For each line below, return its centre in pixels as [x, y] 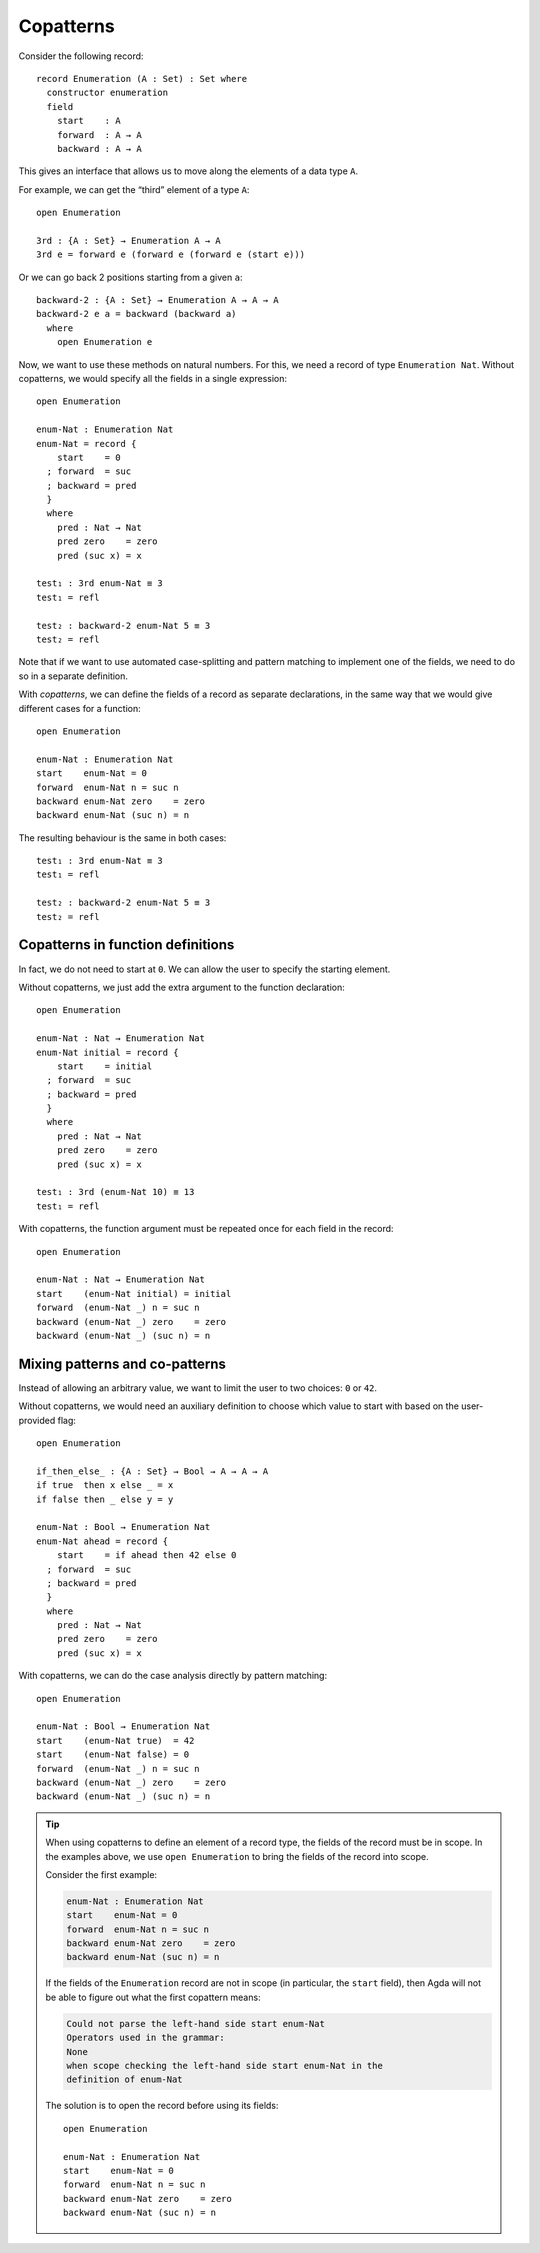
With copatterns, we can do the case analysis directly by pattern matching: [173, 1676]
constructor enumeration [107, 93]
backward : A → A [99, 148]
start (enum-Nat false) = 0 [113, 1754]
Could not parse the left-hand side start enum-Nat [195, 2023]
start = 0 [88, 457]
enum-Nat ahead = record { [102, 1541]
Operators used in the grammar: [145, 2038]
